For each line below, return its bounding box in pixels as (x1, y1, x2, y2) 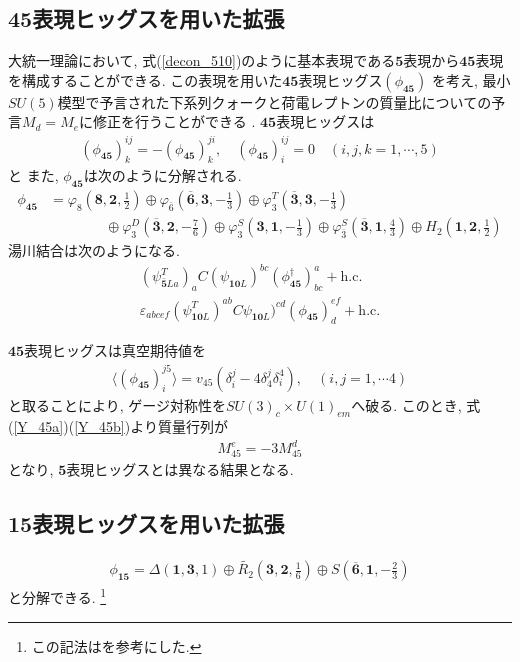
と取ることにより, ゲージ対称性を (8, 394, 226, 415)
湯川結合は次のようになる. (8, 240, 180, 261)
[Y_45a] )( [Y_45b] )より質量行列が (13, 416, 228, 437)
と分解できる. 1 (8, 584, 107, 607)
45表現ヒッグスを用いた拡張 (8, 3, 285, 34)
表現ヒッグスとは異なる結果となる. (66, 459, 294, 480)
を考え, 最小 (431, 69, 511, 90)
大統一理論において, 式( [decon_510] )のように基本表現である (8, 50, 396, 71)
